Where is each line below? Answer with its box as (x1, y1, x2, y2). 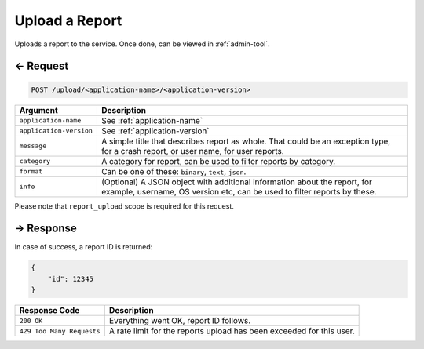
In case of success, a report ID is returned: (14, 242, 153, 252)
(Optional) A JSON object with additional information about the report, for (101, 176, 373, 187)
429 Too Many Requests (19, 326, 101, 335)
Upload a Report (14, 12, 122, 29)
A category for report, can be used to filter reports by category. (101, 155, 336, 166)
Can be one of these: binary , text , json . (101, 165, 247, 176)
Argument (19, 104, 58, 115)
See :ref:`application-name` (101, 115, 203, 125)
